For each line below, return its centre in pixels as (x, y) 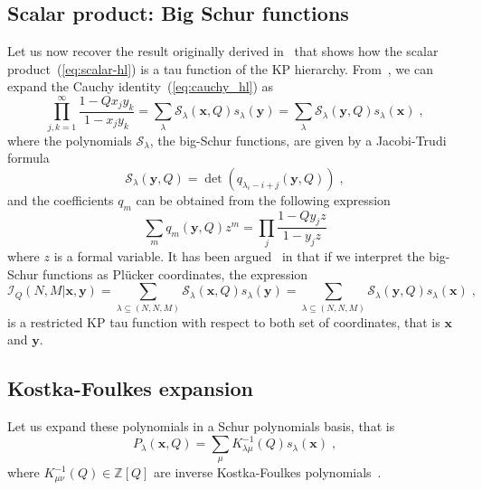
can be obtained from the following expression (263, 199)
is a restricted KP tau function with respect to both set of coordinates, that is (224, 321)
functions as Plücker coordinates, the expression (175, 273)
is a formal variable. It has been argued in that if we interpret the (239, 256)
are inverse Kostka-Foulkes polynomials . (268, 472)
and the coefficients (61, 199)
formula (28, 158)
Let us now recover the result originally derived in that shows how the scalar (223, 51)
